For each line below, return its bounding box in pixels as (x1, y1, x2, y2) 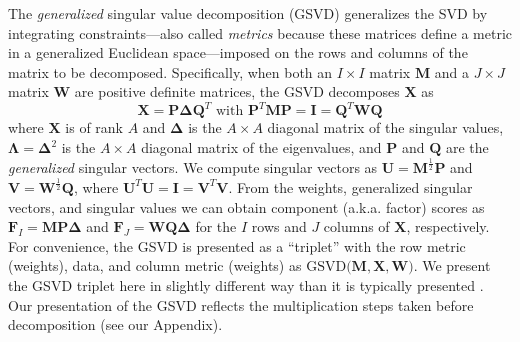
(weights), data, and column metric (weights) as (8, 255, 302, 276)
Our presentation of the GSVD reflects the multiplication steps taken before (8, 294, 474, 315)
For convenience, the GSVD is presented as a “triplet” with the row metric (8, 235, 466, 256)
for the (195, 216, 237, 237)
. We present (413, 255, 491, 276)
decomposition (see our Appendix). (8, 314, 223, 335)
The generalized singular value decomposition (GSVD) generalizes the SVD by (8, 3, 488, 23)
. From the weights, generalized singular (228, 176, 473, 197)
